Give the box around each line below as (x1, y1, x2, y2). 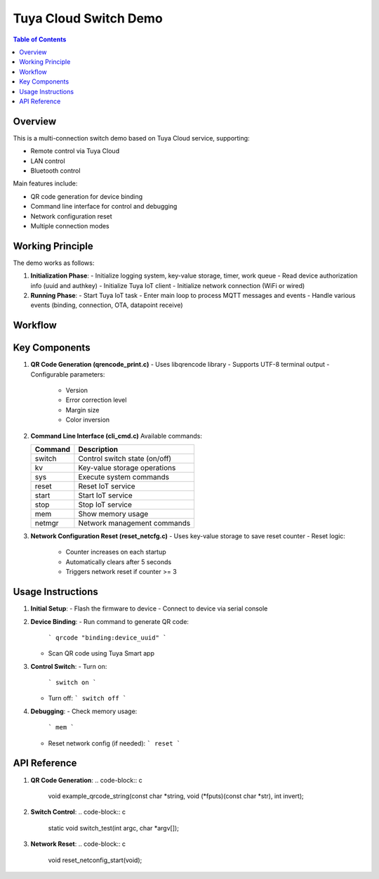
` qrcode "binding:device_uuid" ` (48, 633, 167, 642)
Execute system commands (78, 472, 170, 482)
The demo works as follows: (13, 259, 95, 267)
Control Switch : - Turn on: (30, 662, 107, 670)
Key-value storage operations (78, 463, 176, 473)
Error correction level (65, 396, 127, 404)
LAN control (30, 157, 66, 165)
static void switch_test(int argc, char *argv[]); (48, 823, 179, 832)
